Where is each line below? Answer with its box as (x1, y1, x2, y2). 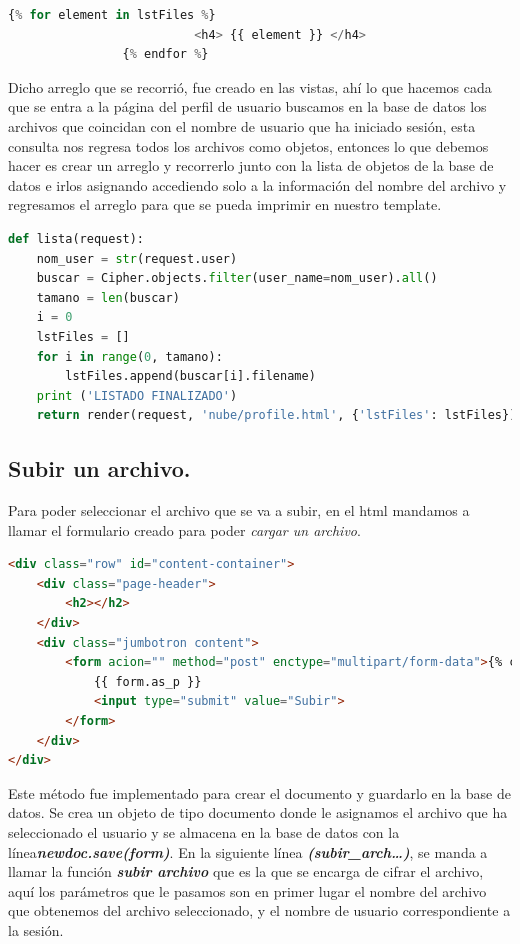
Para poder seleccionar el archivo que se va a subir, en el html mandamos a (8, 500, 470, 521)
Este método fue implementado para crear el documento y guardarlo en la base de (8, 782, 511, 803)
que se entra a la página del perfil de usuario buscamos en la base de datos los (8, 96, 487, 117)
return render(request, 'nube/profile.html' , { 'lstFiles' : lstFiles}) (36, 408, 517, 423)
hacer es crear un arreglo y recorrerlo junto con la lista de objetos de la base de (8, 155, 494, 176)
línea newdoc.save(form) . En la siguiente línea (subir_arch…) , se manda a (8, 841, 488, 862)
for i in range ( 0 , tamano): (36, 349, 223, 364)
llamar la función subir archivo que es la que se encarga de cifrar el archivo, (8, 861, 484, 882)
